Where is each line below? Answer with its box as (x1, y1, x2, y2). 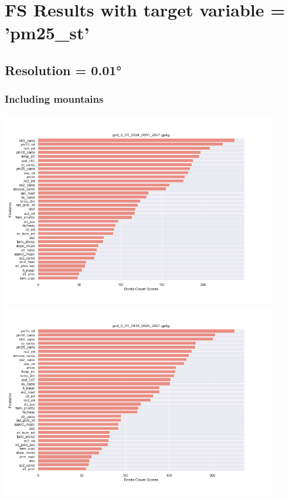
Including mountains (5, 92, 104, 106)
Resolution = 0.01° (5, 60, 122, 79)
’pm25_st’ (5, 21, 90, 45)
